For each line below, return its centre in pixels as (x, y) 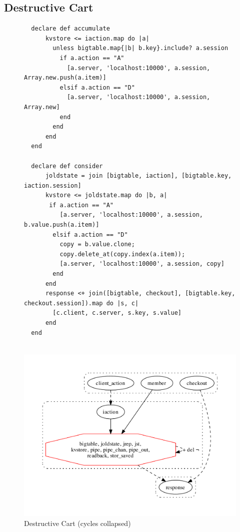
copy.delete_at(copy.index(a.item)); (122, 254)
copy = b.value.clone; (97, 244)
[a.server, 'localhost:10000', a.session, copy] (142, 264)
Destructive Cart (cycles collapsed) (77, 523)
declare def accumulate (70, 29)
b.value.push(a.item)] (62, 225)
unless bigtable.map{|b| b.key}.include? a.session (140, 48)
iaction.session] (53, 185)
